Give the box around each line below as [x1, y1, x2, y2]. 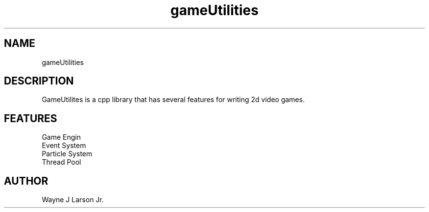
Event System [42, 141, 86, 150]
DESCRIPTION [4, 75, 74, 87]
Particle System [42, 149, 93, 158]
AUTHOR [4, 174, 48, 187]
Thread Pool [42, 158, 81, 167]
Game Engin [42, 133, 81, 142]
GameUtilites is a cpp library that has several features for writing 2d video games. [42, 95, 305, 104]
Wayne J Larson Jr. [42, 195, 104, 204]
